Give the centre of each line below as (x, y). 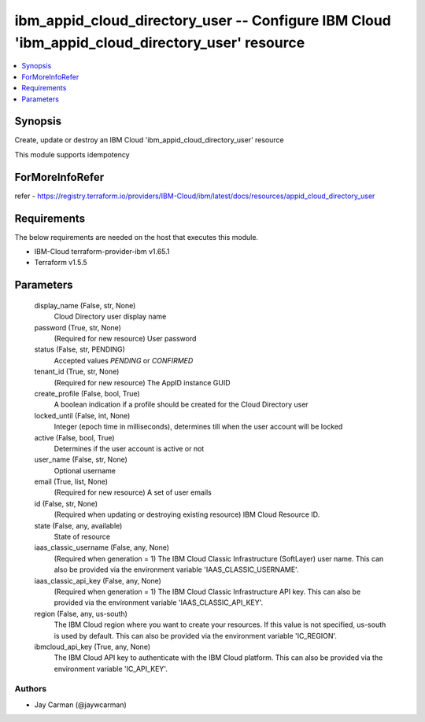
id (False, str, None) (66, 503)
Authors (31, 689)
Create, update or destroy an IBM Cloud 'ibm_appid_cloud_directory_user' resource (149, 140)
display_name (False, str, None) (85, 305)
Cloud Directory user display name (110, 317)
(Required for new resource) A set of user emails (133, 492)
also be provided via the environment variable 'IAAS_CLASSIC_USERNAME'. (176, 569)
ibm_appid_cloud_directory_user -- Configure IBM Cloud (203, 20)
